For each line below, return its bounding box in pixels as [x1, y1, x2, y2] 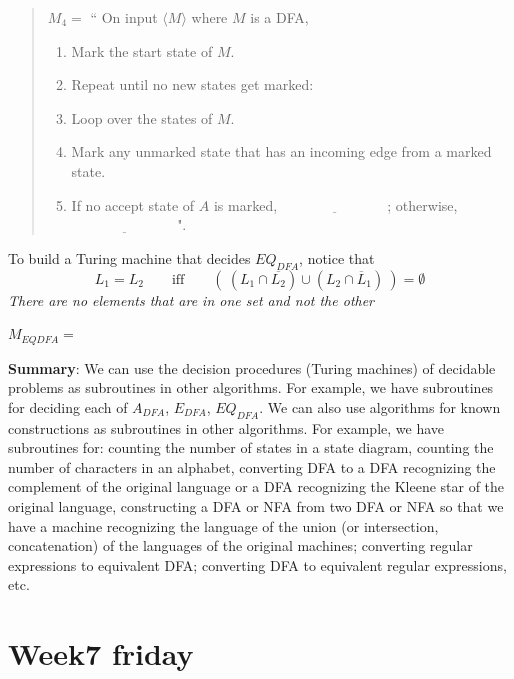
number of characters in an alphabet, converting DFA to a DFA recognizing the [8, 456, 496, 477]
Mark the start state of [71, 40, 213, 61]
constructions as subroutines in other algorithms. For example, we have [8, 417, 445, 438]
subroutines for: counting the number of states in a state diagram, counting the [8, 437, 494, 458]
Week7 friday [8, 633, 194, 674]
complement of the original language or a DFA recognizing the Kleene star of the [8, 476, 505, 497]
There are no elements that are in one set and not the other [8, 289, 375, 310]
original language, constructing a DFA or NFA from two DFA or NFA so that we [8, 495, 504, 516]
